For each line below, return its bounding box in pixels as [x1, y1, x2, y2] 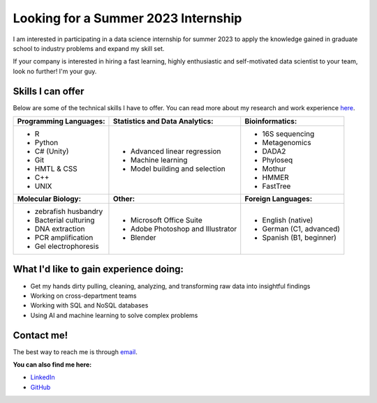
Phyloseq [262, 155, 293, 165]
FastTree [262, 181, 291, 191]
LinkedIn [30, 373, 55, 381]
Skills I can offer [13, 85, 84, 97]
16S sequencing [262, 129, 315, 139]
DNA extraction [34, 224, 85, 234]
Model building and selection [130, 164, 226, 174]
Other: [112, 194, 135, 204]
